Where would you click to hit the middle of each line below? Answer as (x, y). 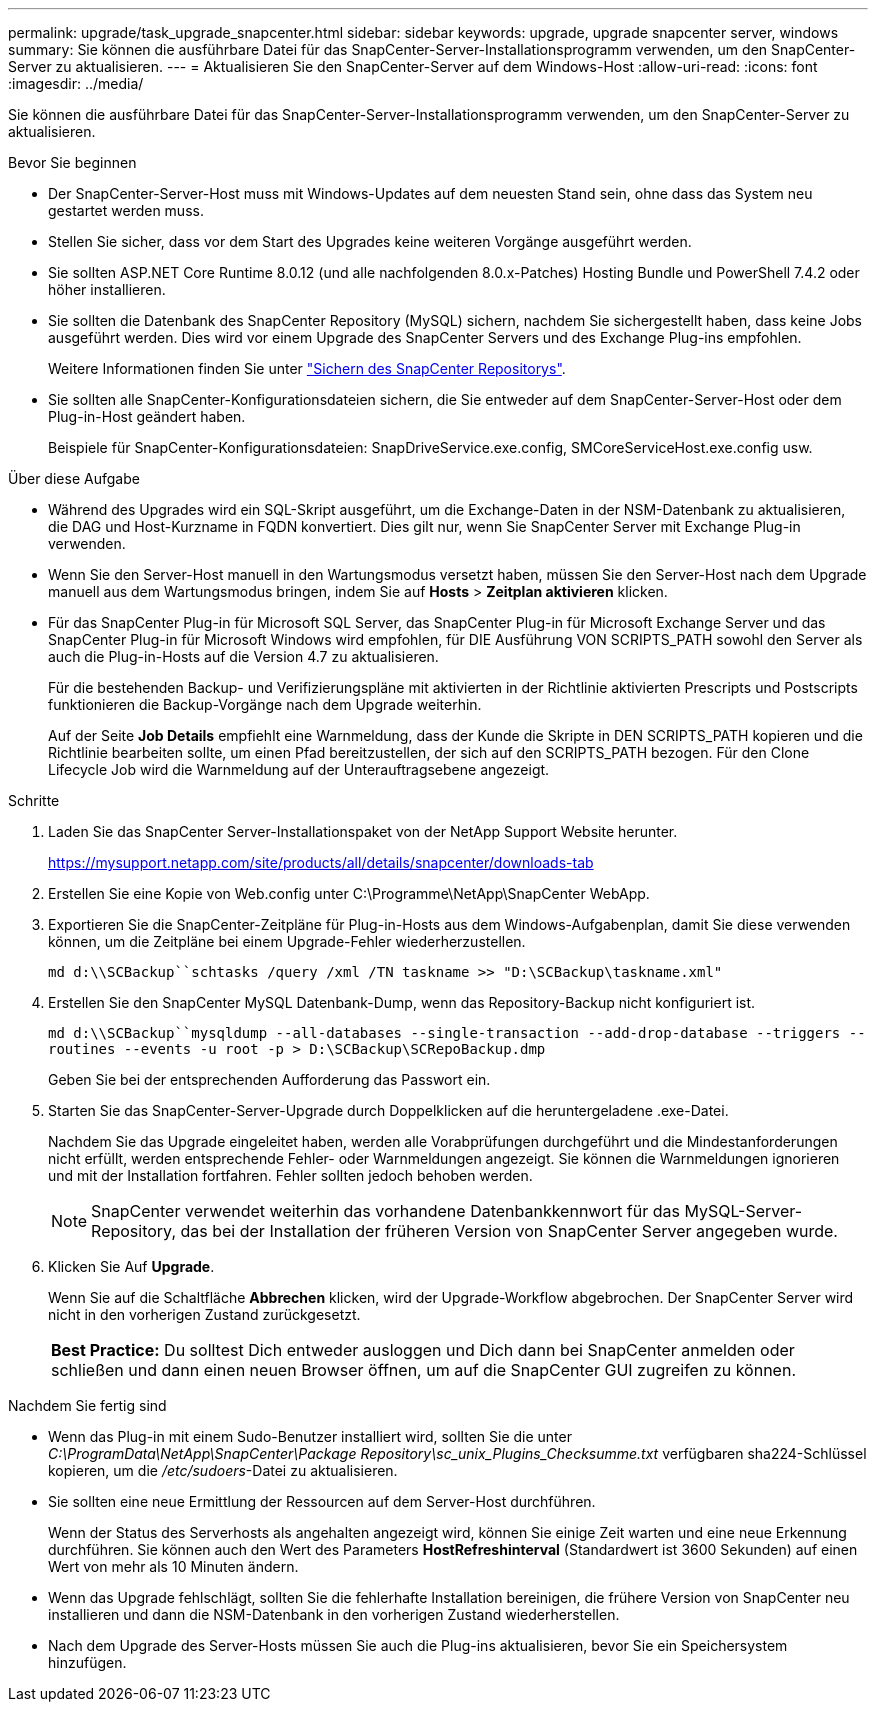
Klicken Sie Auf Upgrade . (131, 1266)
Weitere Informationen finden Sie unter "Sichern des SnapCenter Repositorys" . (307, 368)
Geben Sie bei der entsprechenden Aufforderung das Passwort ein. (269, 1079)
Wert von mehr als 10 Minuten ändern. (173, 1566)
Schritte (34, 800)
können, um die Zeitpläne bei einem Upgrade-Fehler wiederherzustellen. (287, 941)
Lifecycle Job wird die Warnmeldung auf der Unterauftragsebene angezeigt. (299, 769)
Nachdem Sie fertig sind (87, 1405)
